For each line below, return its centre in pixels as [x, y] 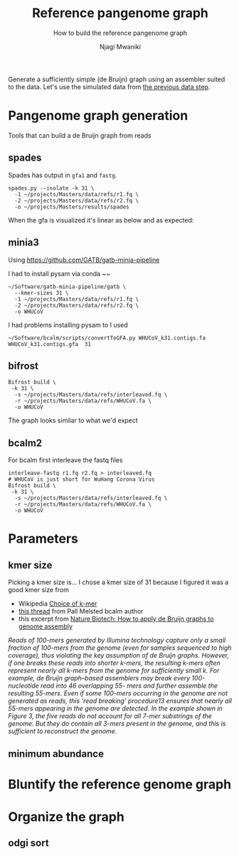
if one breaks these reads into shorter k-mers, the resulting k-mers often [115, 663]
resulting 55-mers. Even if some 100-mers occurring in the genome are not [118, 693]
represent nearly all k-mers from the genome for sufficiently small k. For [114, 671]
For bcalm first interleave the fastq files [65, 460]
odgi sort [28, 843]
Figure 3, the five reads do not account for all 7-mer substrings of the [110, 716]
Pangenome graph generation [98, 116]
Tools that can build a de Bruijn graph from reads [80, 135]
